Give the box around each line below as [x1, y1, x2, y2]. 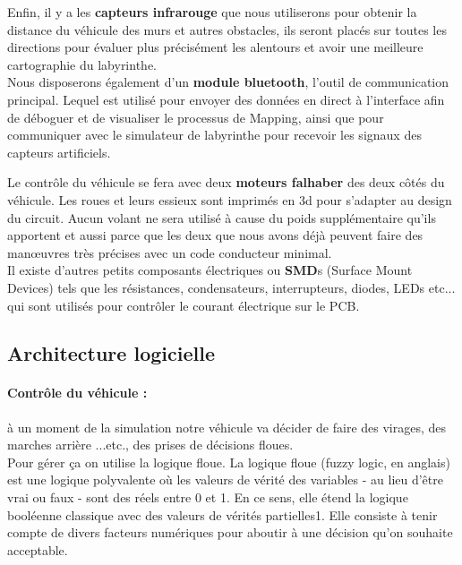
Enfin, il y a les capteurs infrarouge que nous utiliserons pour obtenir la [7, 3, 417, 21]
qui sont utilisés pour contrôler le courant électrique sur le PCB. [7, 295, 360, 314]
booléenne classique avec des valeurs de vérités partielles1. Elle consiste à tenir [7, 505, 438, 524]
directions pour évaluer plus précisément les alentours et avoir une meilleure [7, 38, 423, 56]
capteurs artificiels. [7, 142, 111, 161]
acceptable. [7, 540, 68, 559]
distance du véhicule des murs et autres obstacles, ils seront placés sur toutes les [7, 20, 447, 39]
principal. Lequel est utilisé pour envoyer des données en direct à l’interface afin [7, 90, 445, 108]
